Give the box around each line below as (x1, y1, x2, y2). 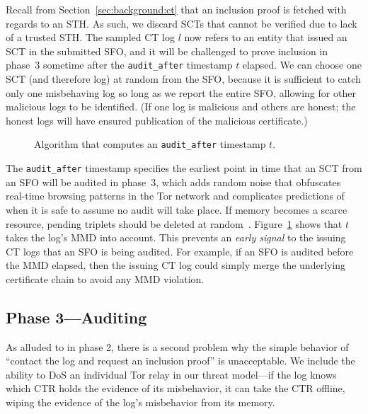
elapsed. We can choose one (242, 57, 362, 72)
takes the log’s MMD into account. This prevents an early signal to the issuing (6, 230, 346, 245)
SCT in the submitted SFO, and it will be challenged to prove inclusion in (6, 43, 328, 58)
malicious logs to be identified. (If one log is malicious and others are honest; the (6, 99, 356, 114)
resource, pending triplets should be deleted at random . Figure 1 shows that (6, 216, 343, 231)
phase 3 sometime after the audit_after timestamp (6, 57, 233, 72)
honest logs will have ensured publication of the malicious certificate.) (6, 113, 308, 127)
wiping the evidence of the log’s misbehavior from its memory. (6, 395, 275, 410)
